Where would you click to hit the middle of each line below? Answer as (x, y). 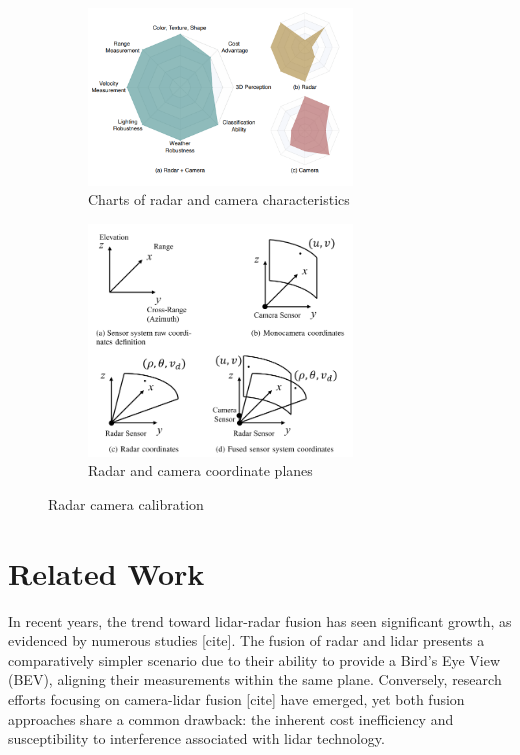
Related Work (106, 572)
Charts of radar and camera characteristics (219, 199)
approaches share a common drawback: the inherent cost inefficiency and (231, 718)
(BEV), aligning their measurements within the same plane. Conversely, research (255, 679)
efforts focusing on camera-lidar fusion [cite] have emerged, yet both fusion (236, 699)
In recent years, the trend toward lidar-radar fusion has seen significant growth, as (260, 620)
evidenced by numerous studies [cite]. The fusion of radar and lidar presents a (246, 640)
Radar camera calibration (126, 503)
